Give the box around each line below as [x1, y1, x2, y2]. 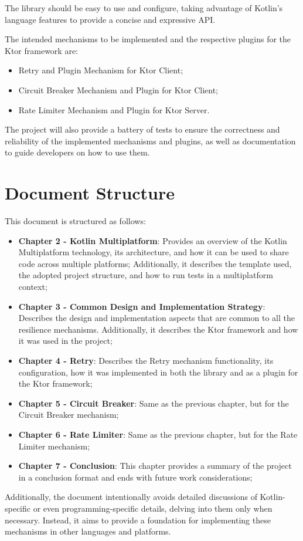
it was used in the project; [18, 334, 113, 347]
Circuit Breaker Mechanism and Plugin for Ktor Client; [18, 83, 218, 96]
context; [18, 280, 47, 293]
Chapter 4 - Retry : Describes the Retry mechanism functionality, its [18, 354, 274, 366]
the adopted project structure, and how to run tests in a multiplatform [18, 269, 273, 281]
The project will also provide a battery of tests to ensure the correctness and [5, 123, 280, 136]
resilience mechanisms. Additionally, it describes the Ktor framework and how [18, 323, 298, 335]
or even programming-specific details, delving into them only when [33, 502, 273, 514]
